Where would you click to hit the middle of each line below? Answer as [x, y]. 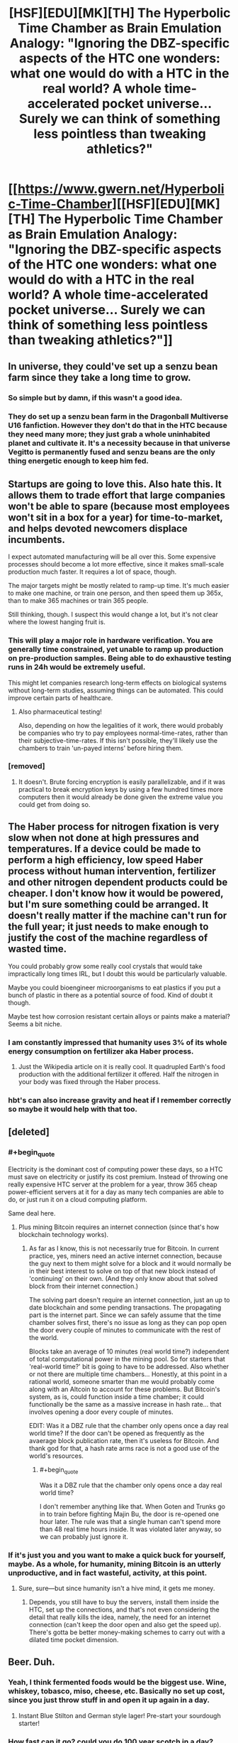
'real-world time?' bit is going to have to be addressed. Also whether [129, 1366]
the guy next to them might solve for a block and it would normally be [130, 1263]
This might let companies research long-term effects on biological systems [118, 682]
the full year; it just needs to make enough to [108, 927]
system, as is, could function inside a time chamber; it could [117, 1396]
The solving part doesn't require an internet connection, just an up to [129, 1299]
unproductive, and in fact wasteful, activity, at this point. [108, 1572]
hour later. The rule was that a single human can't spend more [130, 1521]
